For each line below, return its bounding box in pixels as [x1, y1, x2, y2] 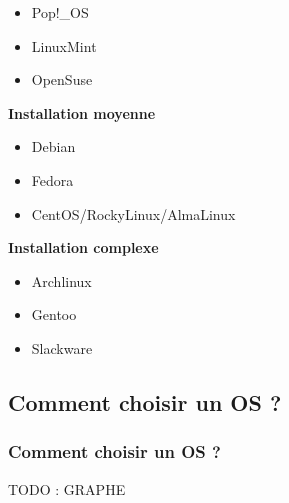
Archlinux [31, 270, 92, 291]
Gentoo [31, 304, 77, 325]
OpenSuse [31, 69, 93, 90]
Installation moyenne [8, 102, 156, 123]
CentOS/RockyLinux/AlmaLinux [31, 203, 236, 224]
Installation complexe [8, 237, 159, 258]
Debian [31, 136, 76, 157]
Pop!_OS [31, 2, 89, 22]
